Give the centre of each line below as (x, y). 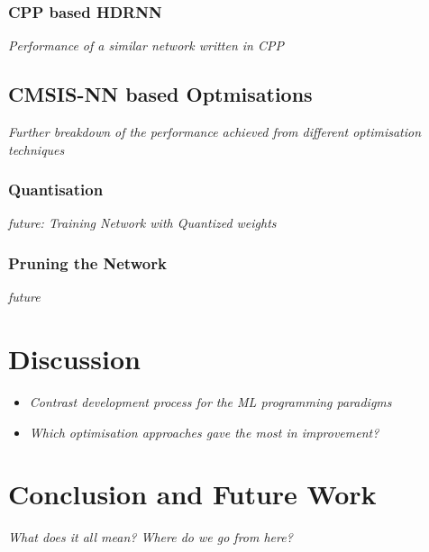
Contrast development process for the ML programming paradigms (210, 401)
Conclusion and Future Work (192, 494)
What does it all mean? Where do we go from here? (151, 537)
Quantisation (56, 190)
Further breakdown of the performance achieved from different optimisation (215, 132)
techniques (37, 149)
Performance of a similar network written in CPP (146, 45)
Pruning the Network (87, 262)
